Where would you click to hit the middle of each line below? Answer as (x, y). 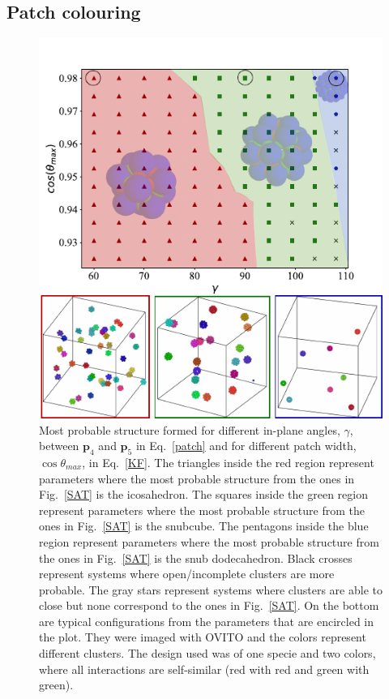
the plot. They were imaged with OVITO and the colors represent (203, 637)
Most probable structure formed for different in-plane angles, (190, 429)
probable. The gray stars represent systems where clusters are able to (211, 589)
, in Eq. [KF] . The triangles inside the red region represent (228, 462)
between (59, 446)
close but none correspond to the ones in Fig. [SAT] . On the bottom (209, 605)
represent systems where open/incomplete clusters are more (187, 574)
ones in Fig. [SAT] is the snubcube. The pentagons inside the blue (204, 526)
